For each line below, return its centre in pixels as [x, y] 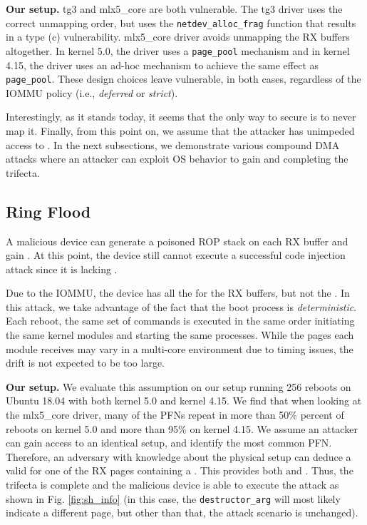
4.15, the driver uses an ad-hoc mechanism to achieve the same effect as [162, 65]
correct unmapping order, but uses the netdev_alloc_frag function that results [181, 22]
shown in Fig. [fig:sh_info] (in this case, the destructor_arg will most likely [173, 498]
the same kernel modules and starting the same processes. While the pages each [180, 335]
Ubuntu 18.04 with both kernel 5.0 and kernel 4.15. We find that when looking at [184, 401]
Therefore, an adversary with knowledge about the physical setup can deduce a [179, 456]
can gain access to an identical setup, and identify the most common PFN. [169, 443]
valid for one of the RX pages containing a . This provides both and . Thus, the [180, 470]
